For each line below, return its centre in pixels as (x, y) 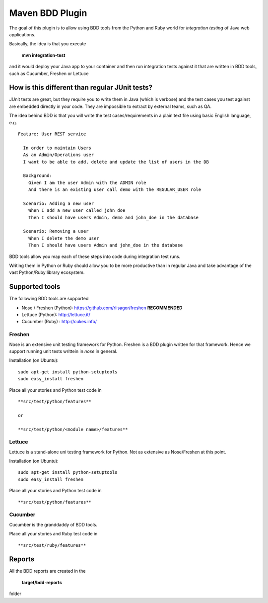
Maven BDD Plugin (48, 13)
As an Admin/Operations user (59, 155)
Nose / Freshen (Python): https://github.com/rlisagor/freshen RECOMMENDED (102, 308)
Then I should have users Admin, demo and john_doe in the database (113, 217)
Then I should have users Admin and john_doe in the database (105, 245)
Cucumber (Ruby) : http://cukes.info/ (59, 322)
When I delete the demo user (64, 238)
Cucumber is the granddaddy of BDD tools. (53, 524)
